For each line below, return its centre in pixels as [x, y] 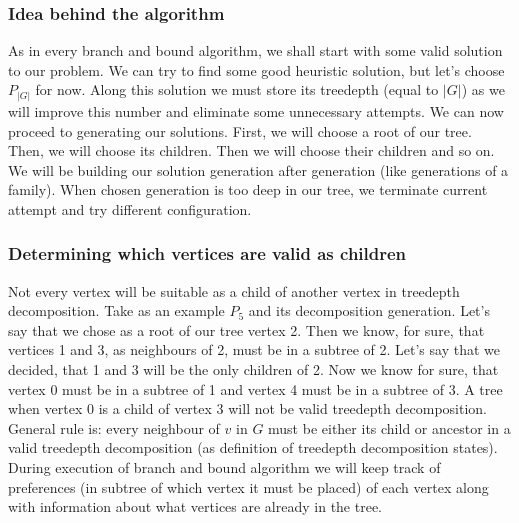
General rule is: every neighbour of [114, 427]
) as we [483, 89]
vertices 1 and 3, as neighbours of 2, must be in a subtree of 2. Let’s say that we [254, 349]
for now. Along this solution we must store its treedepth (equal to [237, 89]
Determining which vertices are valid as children [207, 253]
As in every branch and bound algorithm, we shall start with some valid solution [255, 50]
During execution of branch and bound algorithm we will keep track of [224, 467]
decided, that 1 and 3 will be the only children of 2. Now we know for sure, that [253, 369]
